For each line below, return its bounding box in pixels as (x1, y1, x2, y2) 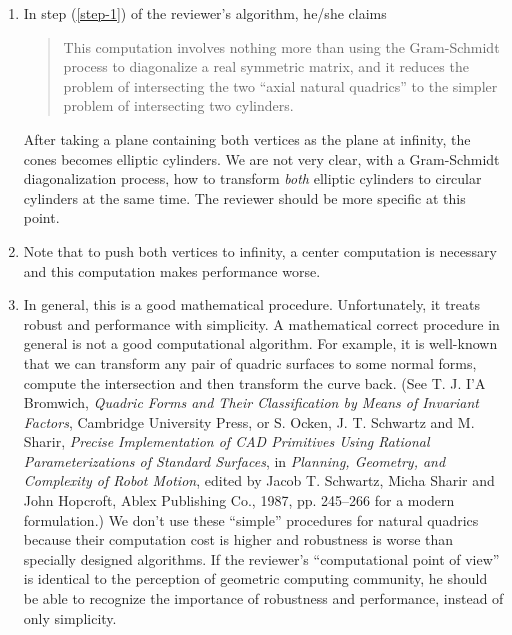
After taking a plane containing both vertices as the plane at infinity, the (23, 128, 471, 149)
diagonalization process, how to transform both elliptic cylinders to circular (23, 168, 482, 189)
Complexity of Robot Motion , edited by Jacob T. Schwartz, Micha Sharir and (23, 470, 495, 491)
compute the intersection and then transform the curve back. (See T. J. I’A (23, 372, 486, 393)
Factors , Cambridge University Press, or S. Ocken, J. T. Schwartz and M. (23, 411, 475, 432)
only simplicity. (23, 607, 117, 628)
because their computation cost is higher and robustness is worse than (23, 529, 454, 550)
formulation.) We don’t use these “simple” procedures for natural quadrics (23, 509, 479, 530)
